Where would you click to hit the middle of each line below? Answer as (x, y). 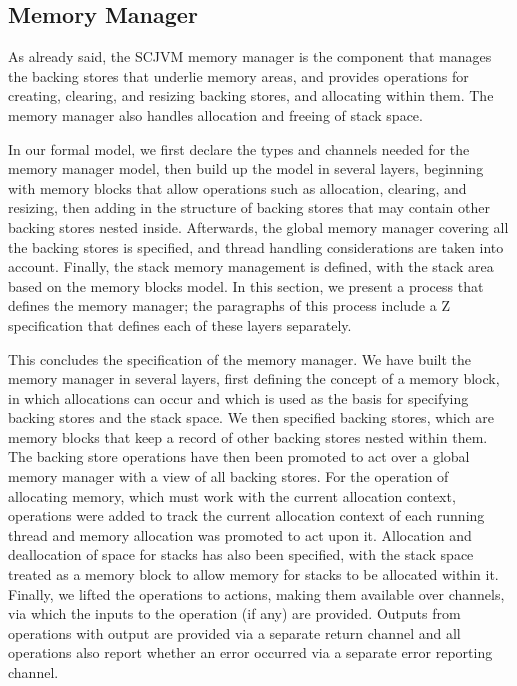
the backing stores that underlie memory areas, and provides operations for (238, 75)
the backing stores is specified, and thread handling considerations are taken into (256, 246)
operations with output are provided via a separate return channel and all (234, 632)
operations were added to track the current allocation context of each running (246, 515)
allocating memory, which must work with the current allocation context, (232, 495)
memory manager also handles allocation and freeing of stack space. (215, 114)
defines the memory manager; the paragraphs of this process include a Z (229, 305)
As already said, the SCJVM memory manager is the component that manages (250, 56)
